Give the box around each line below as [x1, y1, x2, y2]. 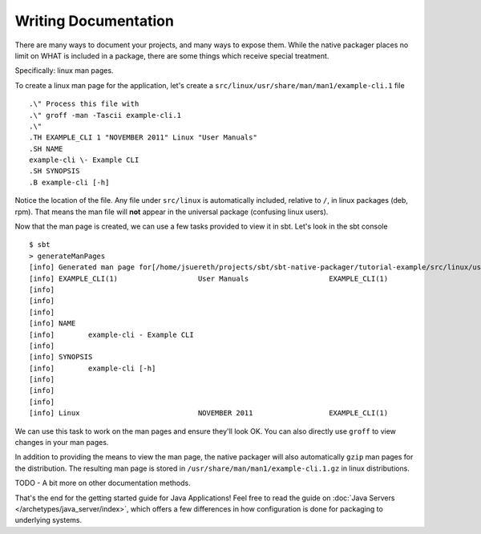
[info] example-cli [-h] [29, 363, 156, 373]
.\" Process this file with [29, 99, 139, 108]
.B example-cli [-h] [29, 177, 110, 187]
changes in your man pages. [14, 438, 109, 447]
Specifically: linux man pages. [14, 66, 114, 75]
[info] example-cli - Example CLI [29, 330, 194, 339]
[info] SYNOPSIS [29, 353, 93, 362]
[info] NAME [29, 319, 76, 328]
